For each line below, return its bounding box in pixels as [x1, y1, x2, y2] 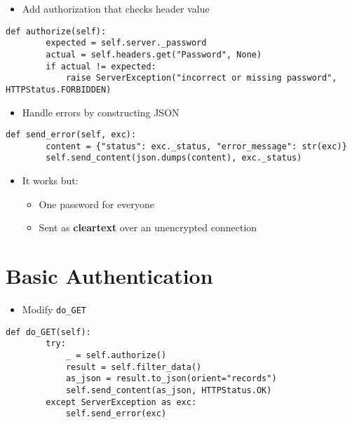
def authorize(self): [6, 26, 107, 36]
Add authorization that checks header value [22, 1, 210, 15]
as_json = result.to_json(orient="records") [65, 374, 277, 384]
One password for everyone [39, 196, 154, 211]
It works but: [22, 173, 79, 188]
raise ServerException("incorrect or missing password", [65, 73, 337, 83]
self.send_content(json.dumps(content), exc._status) [46, 153, 302, 163]
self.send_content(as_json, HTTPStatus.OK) [65, 385, 272, 395]
